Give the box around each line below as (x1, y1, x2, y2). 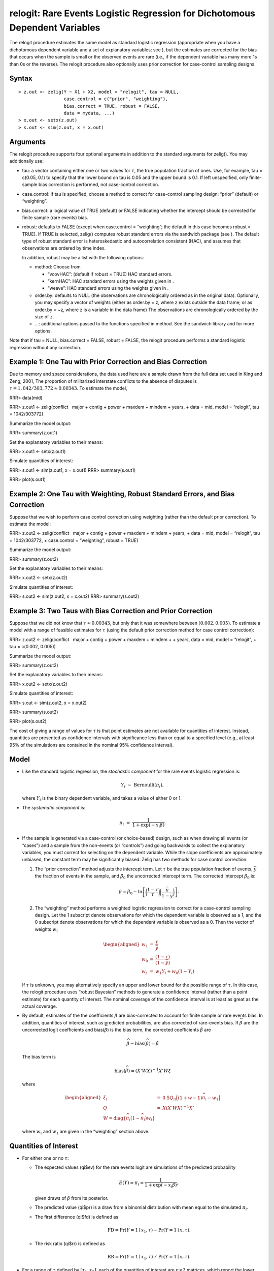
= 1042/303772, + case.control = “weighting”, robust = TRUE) (9, 537, 139, 543)
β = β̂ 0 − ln (119, 889, 143, 896)
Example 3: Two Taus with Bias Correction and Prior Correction (9, 607, 213, 615)
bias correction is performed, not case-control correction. (38, 181, 159, 188)
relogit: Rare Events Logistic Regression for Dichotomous (9, 8, 256, 19)
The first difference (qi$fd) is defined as (35, 1214, 119, 1220)
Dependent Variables (9, 22, 100, 33)
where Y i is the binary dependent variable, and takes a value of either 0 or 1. (22, 795, 182, 802)
